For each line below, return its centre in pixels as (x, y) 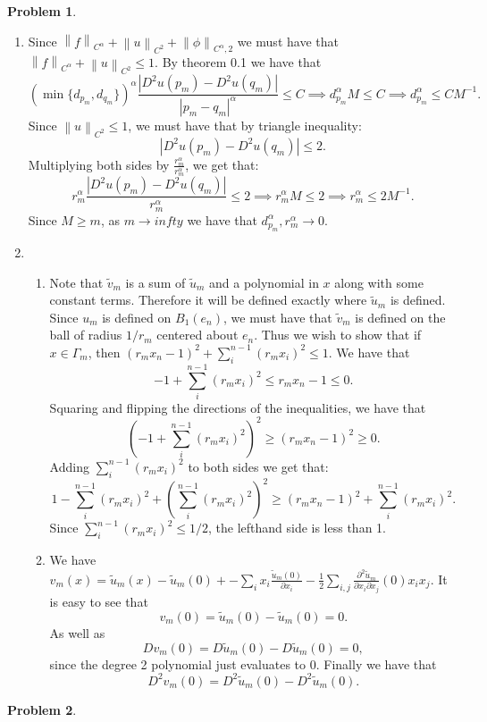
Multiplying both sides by (99, 164)
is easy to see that (99, 601)
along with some (379, 282)
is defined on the (400, 317)
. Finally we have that (376, 663)
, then (104, 352)
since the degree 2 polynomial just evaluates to (178, 663)
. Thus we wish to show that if (338, 335)
